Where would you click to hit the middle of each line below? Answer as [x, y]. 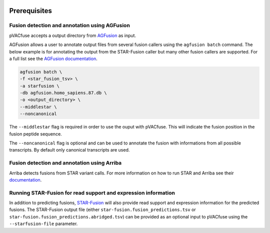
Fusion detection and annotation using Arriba [65, 163]
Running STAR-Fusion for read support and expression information [92, 192]
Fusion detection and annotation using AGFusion [69, 25]
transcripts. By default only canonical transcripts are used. [69, 150]
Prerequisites [30, 11]
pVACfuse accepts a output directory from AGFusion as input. [73, 35]
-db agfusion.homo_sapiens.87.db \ [63, 93]
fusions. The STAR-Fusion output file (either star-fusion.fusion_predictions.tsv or [102, 209]
